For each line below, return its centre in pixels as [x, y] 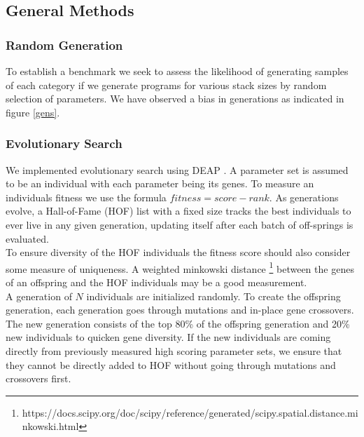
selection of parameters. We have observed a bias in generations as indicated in [175, 99]
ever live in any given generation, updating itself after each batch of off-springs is [180, 224]
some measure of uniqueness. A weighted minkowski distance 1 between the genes [180, 267]
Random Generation [64, 45]
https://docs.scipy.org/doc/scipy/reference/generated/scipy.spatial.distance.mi [190, 412]
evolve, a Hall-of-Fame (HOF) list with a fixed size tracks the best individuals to [178, 211]
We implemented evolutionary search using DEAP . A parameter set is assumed [177, 169]
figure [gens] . [33, 112]
